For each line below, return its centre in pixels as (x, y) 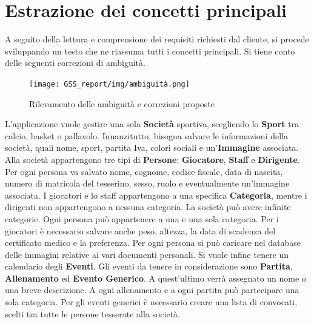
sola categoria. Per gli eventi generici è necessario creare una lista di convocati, (151, 302)
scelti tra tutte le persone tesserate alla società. (93, 313)
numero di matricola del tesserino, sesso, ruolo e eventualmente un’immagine (147, 183)
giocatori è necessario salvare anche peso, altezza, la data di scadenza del (140, 230)
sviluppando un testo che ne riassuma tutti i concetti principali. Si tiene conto (150, 51)
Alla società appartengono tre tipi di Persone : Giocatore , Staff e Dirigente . (152, 159)
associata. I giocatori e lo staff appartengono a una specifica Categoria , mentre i (156, 195)
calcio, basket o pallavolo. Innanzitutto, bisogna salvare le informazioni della (146, 135)
